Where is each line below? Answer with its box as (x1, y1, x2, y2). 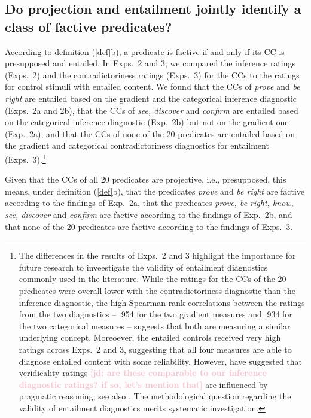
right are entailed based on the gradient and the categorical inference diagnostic (5, 92, 297, 104)
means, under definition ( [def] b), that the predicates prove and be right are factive (5, 184, 305, 197)
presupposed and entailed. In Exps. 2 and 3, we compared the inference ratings (5, 57, 296, 69)
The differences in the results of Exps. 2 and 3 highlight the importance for (19, 249, 296, 262)
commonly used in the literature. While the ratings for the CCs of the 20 (19, 272, 286, 285)
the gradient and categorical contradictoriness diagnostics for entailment (5, 139, 269, 152)
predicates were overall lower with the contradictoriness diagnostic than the (19, 284, 295, 296)
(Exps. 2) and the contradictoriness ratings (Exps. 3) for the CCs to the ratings (5, 68, 300, 81)
